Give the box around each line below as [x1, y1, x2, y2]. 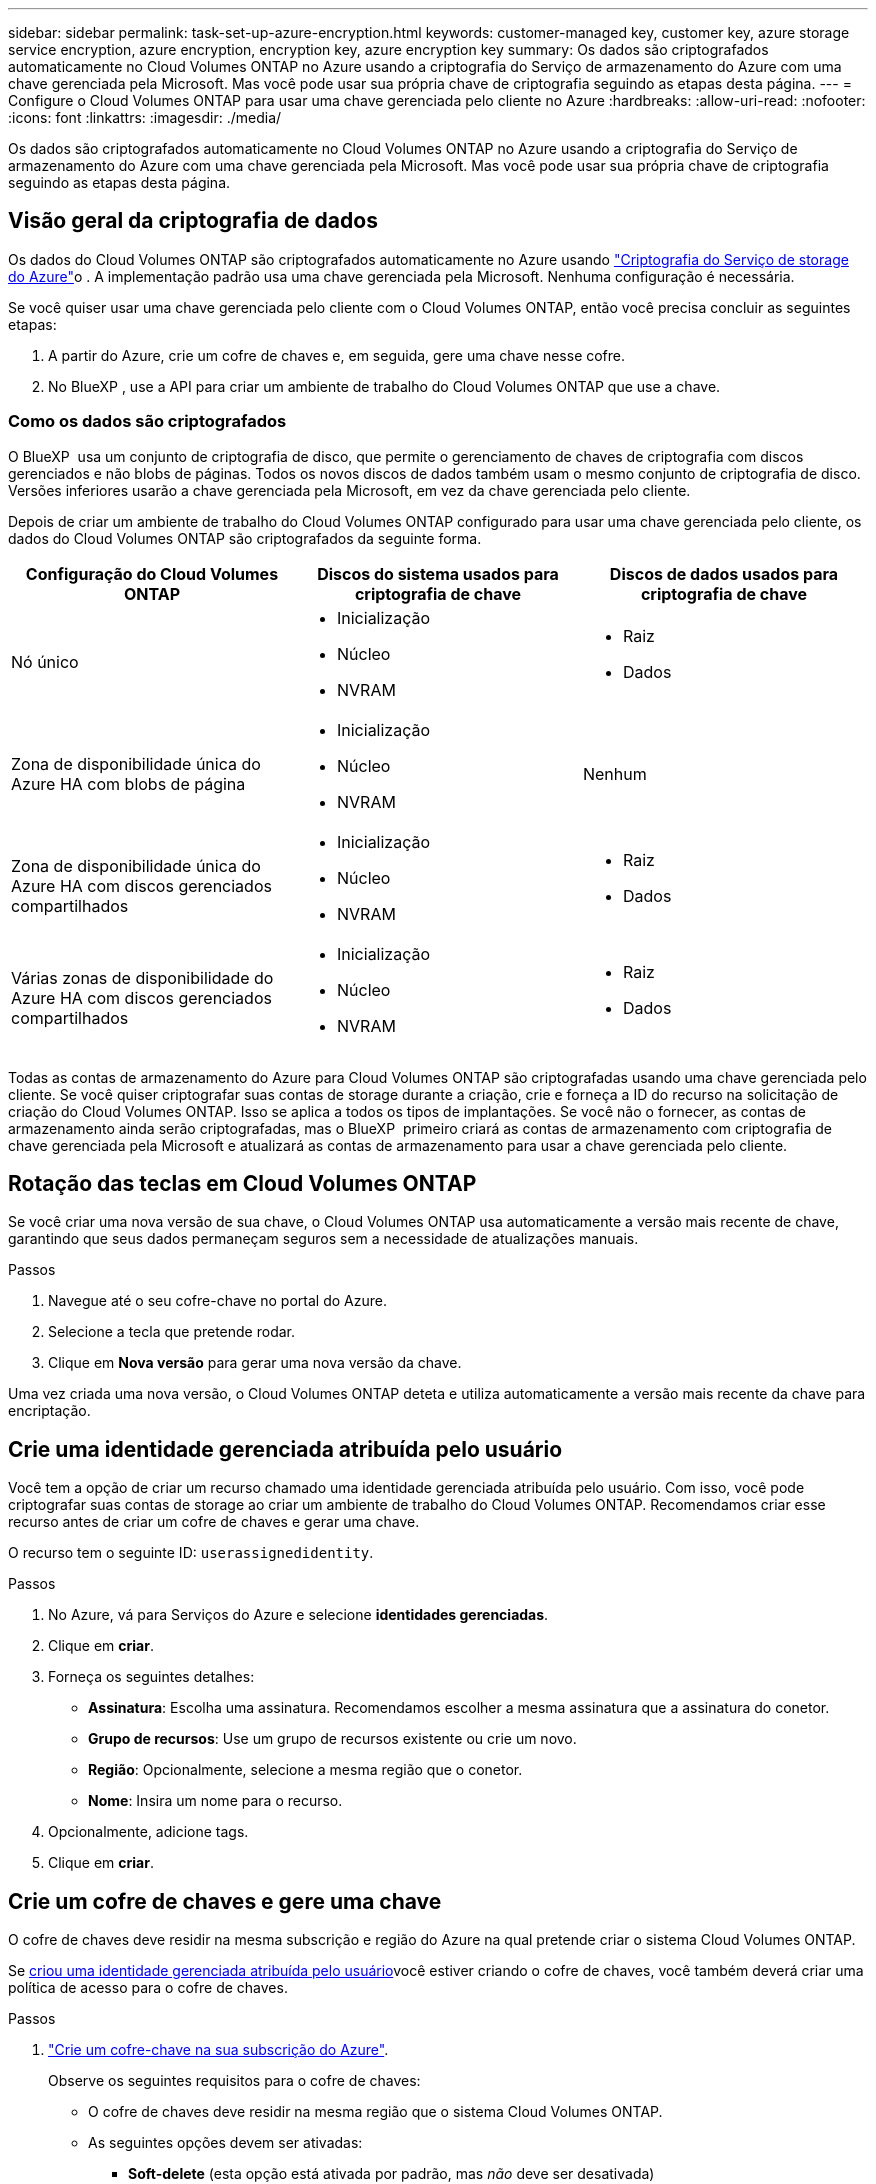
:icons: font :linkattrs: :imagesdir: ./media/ [8, 109, 282, 126]
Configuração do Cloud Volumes [25, 563, 279, 584]
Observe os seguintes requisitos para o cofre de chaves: [48, 2072, 421, 2090]
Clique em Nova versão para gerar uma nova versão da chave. [48, 1354, 462, 1372]
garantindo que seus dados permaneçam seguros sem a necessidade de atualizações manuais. [8, 1230, 639, 1248]
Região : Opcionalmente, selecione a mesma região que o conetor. [88, 1761, 523, 1779]
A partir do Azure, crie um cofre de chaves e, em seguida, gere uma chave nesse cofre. [48, 346, 626, 364]
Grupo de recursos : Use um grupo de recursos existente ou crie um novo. [88, 1730, 577, 1748]
